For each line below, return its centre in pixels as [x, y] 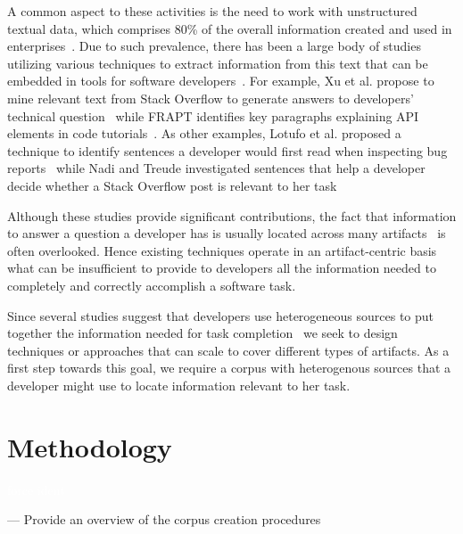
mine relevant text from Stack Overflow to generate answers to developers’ [211, 98]
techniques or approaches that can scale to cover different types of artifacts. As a [228, 350]
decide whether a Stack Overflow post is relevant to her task [172, 185]
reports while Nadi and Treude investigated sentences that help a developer [216, 168]
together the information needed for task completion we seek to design [203, 333]
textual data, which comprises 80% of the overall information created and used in [230, 28]
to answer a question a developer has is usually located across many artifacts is [227, 233]
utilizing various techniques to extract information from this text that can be [218, 63]
